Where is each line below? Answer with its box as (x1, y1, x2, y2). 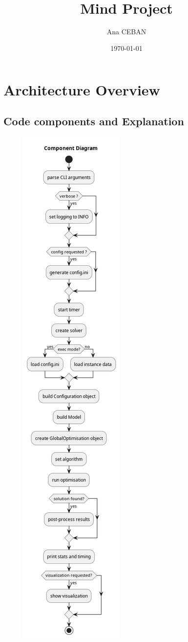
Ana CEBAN (106, 26, 146, 37)
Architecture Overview (3, 80, 160, 100)
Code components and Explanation (3, 113, 184, 128)
